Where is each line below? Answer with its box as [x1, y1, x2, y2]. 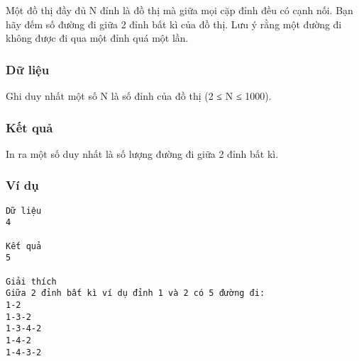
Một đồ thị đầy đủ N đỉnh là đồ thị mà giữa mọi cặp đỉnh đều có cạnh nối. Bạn [6, 3, 353, 17]
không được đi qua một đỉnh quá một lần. [6, 30, 189, 45]
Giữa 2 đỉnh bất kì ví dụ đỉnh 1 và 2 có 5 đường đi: [6, 288, 265, 299]
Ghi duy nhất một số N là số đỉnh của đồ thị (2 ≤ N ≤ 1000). [6, 88, 272, 103]
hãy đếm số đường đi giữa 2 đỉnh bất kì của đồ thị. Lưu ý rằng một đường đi [6, 16, 342, 31]
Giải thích [6, 276, 57, 287]
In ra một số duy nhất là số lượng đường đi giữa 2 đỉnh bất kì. [6, 146, 279, 161]
